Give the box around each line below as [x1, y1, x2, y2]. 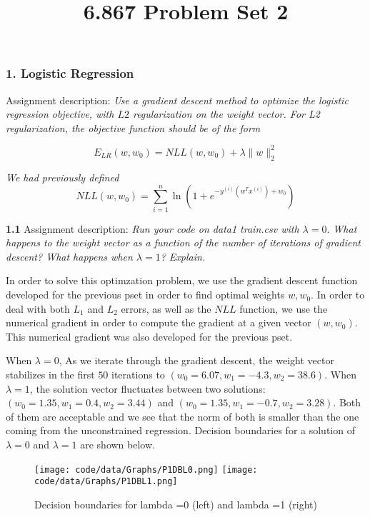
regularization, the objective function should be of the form [6, 120, 261, 135]
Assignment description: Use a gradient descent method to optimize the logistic [6, 92, 349, 107]
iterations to [111, 367, 165, 382]
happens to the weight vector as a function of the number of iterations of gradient [6, 235, 361, 250]
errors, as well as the [121, 301, 211, 316]
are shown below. [80, 436, 155, 451]
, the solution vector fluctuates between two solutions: [29, 381, 266, 396]
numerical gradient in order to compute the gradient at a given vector [6, 315, 311, 330]
